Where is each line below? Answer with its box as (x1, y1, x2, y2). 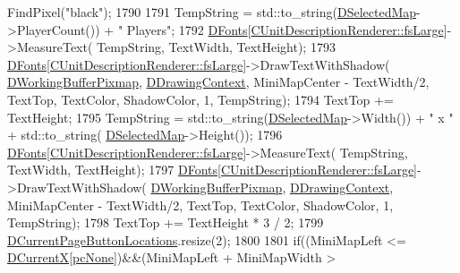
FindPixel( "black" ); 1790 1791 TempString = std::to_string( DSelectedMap (7, 3, 417, 21)
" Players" (117, 20, 172, 38)
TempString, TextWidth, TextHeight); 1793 (97, 38, 336, 56)
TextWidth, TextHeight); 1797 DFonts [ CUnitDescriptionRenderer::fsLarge (7, 160, 414, 179)
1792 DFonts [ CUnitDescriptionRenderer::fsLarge (178, 20, 444, 38)
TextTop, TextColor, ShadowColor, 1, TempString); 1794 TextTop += (7, 90, 394, 108)
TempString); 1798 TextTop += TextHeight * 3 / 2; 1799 (7, 213, 324, 232)
